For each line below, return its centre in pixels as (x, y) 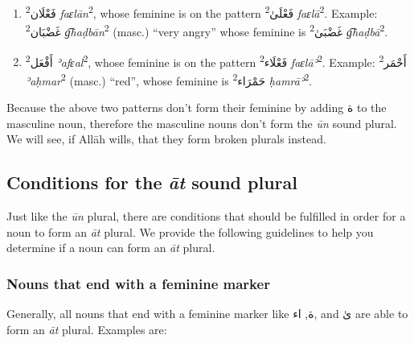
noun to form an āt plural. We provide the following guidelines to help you (190, 231)
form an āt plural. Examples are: (87, 329)
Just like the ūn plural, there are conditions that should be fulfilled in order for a (206, 215)
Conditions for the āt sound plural (152, 182)
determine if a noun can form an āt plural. (111, 248)
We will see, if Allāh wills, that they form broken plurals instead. (166, 139)
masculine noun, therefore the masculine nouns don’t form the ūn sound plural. (202, 123)
